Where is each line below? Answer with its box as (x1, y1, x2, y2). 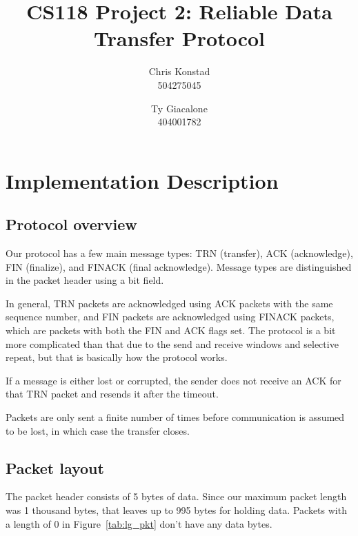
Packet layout (6, 457, 104, 478)
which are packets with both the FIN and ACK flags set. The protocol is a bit (6, 323, 336, 338)
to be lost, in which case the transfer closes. (6, 423, 190, 437)
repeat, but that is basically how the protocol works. (6, 350, 228, 364)
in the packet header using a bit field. (6, 273, 164, 287)
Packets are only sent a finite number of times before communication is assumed (6, 410, 345, 424)
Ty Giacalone (151, 101, 208, 115)
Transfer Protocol (93, 24, 266, 52)
